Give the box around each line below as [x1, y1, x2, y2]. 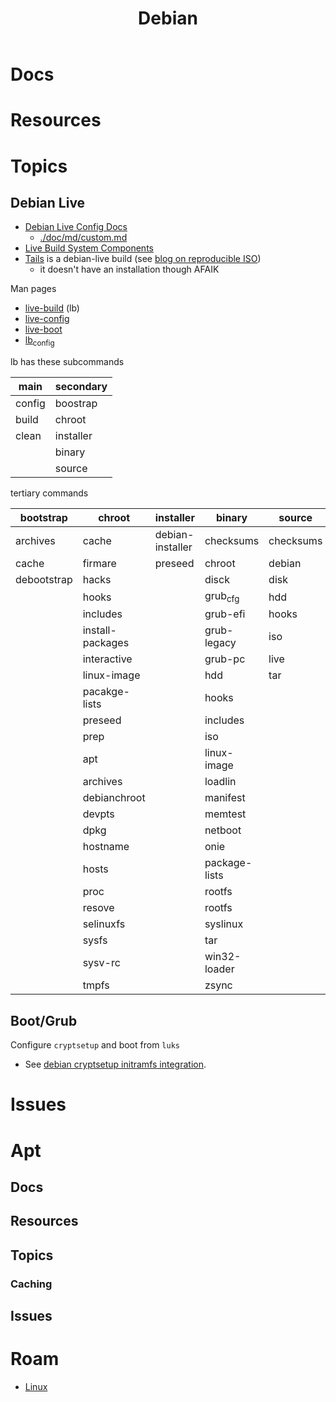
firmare [82, 557, 117, 571]
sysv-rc [82, 956, 121, 970]
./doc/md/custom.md [39, 232, 128, 244]
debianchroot [82, 791, 146, 805]
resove [82, 901, 115, 915]
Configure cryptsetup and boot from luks [10, 1039, 180, 1051]
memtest [204, 807, 247, 821]
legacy [204, 636, 237, 650]
